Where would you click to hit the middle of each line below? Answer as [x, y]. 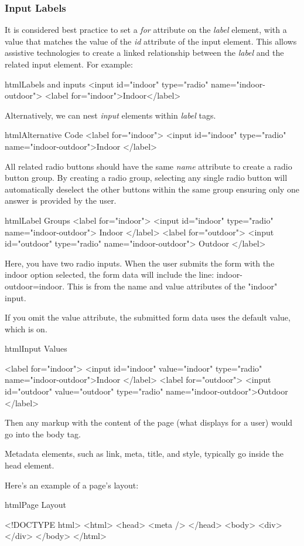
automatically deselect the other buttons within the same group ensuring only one [152, 189]
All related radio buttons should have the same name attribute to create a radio [148, 166]
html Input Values [36, 348]
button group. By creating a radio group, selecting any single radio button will [146, 178]
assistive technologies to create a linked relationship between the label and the [144, 53]
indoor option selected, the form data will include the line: [110, 274]
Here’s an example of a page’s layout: [72, 485]
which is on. [26, 328]
